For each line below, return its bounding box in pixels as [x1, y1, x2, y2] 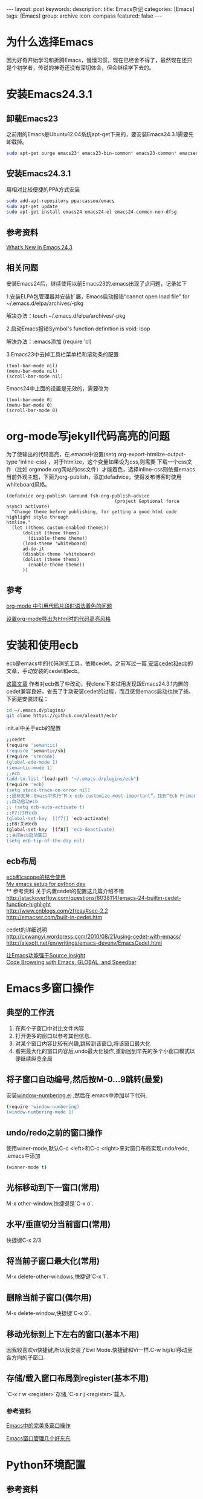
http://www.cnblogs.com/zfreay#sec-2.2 [6, 907, 109, 914]
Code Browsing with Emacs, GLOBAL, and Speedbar [6, 958, 137, 966]
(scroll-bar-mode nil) [6, 373, 63, 379]
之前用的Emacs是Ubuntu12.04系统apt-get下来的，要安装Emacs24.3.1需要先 [6, 130, 194, 137]
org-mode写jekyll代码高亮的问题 [6, 430, 170, 443]
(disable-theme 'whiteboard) [22, 551, 96, 557]
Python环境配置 [6, 1458, 86, 1472]
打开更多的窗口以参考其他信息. [14, 1032, 91, 1039]
